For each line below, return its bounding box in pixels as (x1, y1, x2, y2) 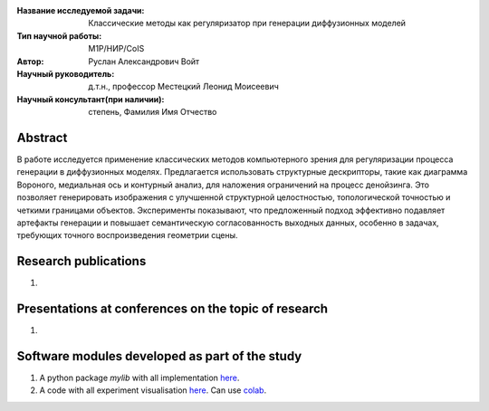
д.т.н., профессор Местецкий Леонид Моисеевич (88, 81, 280, 92)
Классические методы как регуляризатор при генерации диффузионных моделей (88, 18, 407, 29)
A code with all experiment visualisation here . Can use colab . (39, 385, 267, 396)
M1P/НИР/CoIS (88, 43, 145, 54)
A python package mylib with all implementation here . (39, 372, 240, 384)
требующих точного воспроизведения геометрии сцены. (16, 230, 239, 241)
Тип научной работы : (16, 30, 102, 41)
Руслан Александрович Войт (88, 55, 200, 67)
